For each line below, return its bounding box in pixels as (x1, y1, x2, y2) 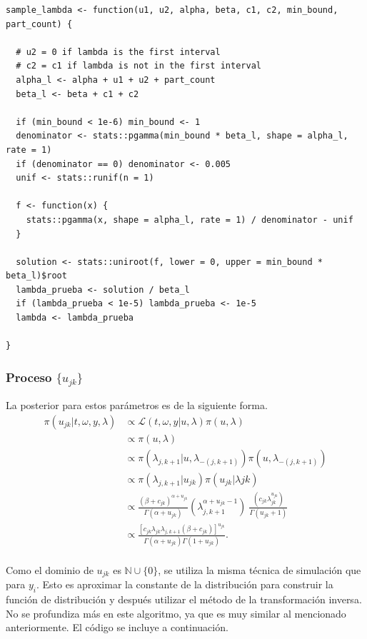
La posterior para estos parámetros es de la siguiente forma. (6, 398, 268, 413)
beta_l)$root (6, 271, 67, 281)
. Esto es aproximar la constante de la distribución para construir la (36, 577, 333, 592)
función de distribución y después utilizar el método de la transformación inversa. (6, 592, 362, 607)
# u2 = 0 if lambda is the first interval (16, 46, 221, 57)
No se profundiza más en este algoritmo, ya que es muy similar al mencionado (6, 605, 346, 620)
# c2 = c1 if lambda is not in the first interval (16, 61, 261, 71)
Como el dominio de (6, 562, 94, 577)
